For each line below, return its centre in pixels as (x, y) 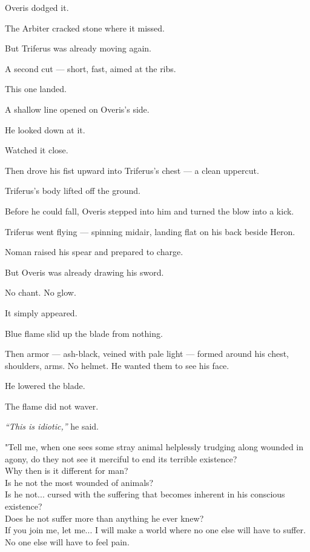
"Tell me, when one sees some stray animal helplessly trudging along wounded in (154, 447)
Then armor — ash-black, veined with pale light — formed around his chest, (147, 354)
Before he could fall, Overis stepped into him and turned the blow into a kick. (150, 211)
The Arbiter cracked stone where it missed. (85, 28)
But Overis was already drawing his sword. (84, 272)
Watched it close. (37, 150)
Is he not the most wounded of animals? (79, 482)
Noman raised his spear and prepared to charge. (94, 252)
